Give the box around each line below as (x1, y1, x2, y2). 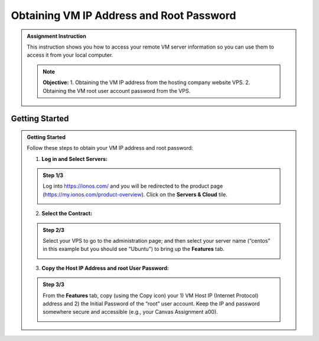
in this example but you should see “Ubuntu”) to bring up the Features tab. (43, 246, 224, 253)
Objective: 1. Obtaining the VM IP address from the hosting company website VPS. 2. (43, 79, 250, 86)
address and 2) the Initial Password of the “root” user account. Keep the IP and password (43, 300, 260, 307)
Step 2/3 (43, 226, 64, 233)
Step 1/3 (43, 172, 64, 179)
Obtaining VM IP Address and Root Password (11, 9, 236, 22)
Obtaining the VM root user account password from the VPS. (43, 87, 191, 94)
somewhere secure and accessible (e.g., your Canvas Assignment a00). (43, 308, 218, 316)
